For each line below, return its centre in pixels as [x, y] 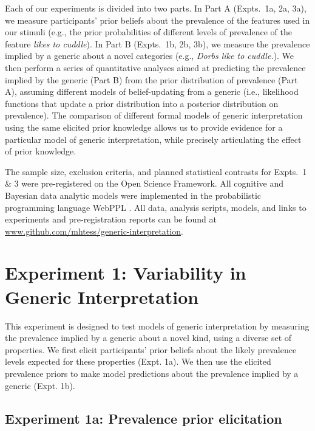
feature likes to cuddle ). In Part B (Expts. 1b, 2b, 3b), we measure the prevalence [157, 43]
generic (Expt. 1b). [40, 385]
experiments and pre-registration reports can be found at [111, 219]
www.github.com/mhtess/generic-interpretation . [94, 231]
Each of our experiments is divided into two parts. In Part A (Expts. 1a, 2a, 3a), [156, 8]
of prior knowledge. [41, 151]
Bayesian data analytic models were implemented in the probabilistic [133, 195]
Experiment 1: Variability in [126, 273]
